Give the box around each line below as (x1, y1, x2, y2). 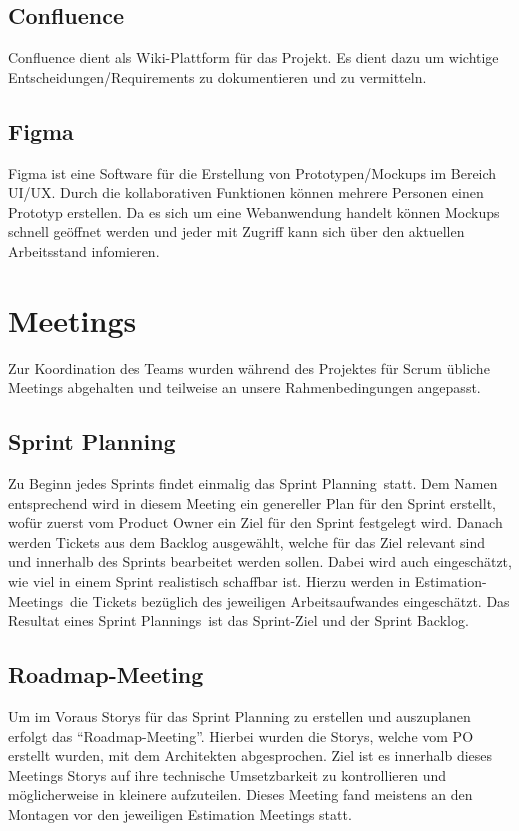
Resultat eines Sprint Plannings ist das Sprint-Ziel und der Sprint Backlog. (8, 610, 469, 631)
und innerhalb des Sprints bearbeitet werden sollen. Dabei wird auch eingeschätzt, (8, 551, 512, 572)
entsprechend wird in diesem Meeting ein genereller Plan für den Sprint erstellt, (8, 492, 496, 513)
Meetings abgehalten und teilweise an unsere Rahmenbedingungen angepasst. (8, 377, 481, 398)
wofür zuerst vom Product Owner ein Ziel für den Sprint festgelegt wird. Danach (8, 512, 503, 533)
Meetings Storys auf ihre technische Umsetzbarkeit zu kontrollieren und (8, 764, 447, 785)
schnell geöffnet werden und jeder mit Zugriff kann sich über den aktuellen (8, 221, 465, 242)
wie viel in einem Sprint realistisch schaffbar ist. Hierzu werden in (8, 571, 411, 592)
